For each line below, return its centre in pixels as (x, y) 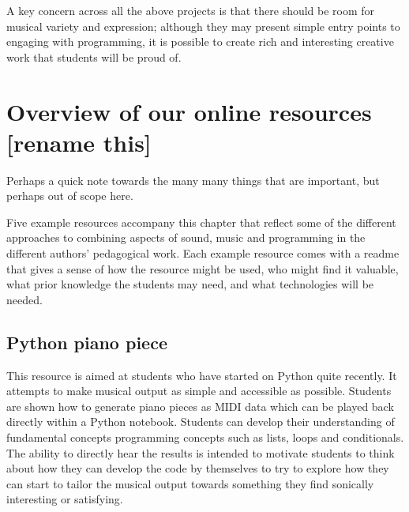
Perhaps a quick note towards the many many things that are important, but (193, 180)
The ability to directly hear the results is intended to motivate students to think (201, 452)
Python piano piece (87, 342)
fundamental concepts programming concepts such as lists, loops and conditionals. (205, 437)
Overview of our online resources (189, 111)
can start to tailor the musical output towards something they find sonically (190, 483)
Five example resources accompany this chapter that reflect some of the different (201, 222)
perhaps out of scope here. (70, 196)
